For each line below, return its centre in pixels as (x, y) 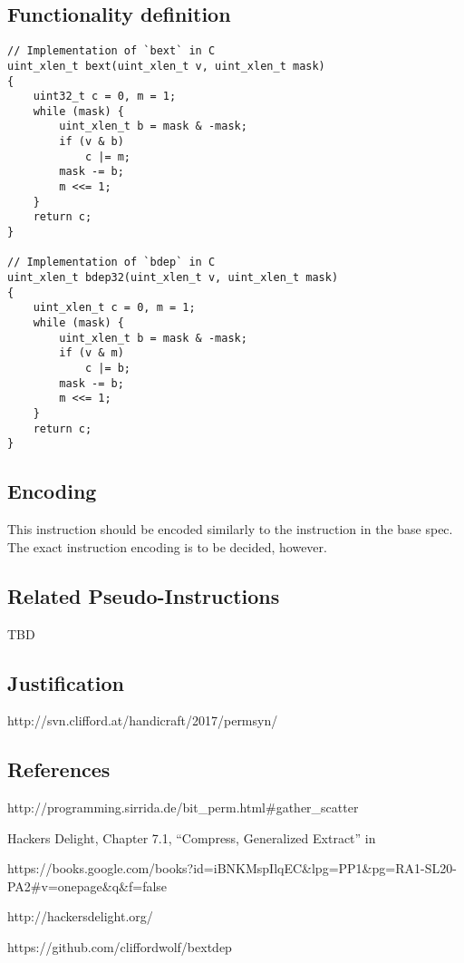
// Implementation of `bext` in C (111, 51)
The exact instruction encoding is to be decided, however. (167, 546)
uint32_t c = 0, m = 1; (105, 97)
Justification (66, 682)
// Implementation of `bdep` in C (111, 263)
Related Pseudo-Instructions (144, 595)
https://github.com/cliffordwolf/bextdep (120, 947)
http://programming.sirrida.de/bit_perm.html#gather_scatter (183, 807)
